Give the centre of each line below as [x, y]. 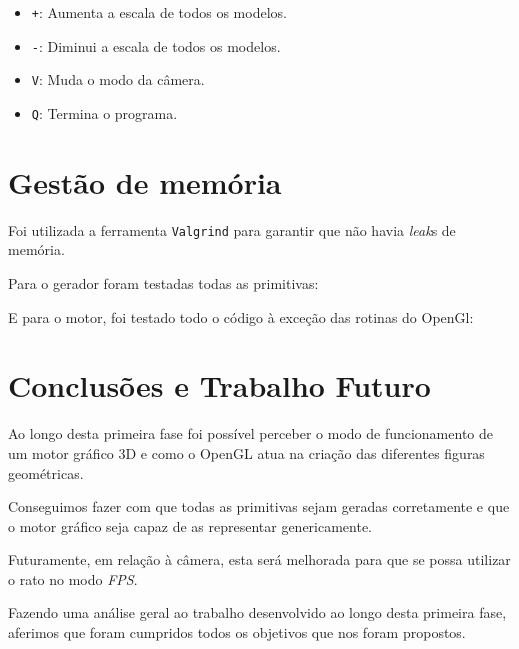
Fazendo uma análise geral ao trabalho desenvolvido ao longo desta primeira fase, [257, 612]
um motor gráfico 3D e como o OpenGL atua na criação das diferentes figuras [246, 452]
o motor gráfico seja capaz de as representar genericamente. [190, 525]
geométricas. [46, 472]
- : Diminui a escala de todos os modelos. [156, 45]
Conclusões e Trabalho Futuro [219, 385]
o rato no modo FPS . [73, 578]
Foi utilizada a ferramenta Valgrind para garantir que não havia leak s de [232, 229]
